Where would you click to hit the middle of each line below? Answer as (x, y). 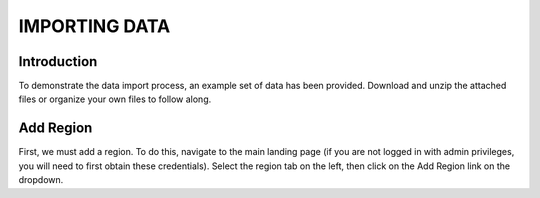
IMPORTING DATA (94, 26)
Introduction (58, 61)
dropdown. (41, 180)
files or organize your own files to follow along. (115, 99)
